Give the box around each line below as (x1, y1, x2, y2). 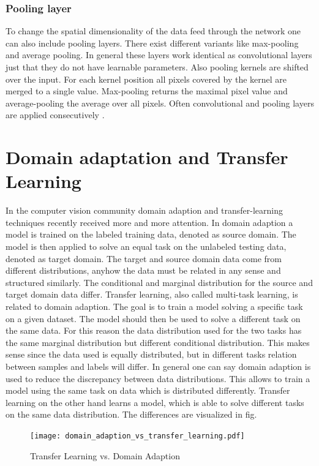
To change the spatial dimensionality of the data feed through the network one (6, 24, 301, 37)
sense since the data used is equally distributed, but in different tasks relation (6, 348, 297, 361)
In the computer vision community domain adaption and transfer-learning (6, 204, 283, 217)
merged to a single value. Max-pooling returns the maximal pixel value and (6, 85, 288, 97)
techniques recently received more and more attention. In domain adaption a (6, 216, 293, 228)
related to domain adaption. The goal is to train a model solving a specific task (6, 300, 303, 313)
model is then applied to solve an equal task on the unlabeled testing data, (6, 240, 287, 253)
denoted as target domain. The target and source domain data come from (6, 252, 282, 265)
